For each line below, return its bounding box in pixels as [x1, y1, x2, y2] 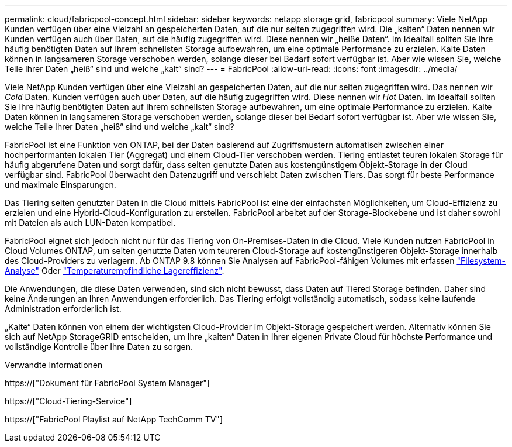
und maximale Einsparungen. [5, 180, 116, 190]
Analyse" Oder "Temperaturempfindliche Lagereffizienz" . [5, 266, 224, 276]
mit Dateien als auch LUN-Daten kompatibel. [5, 218, 176, 228]
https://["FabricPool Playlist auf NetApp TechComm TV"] [5, 414, 223, 424]
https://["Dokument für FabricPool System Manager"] [5, 378, 210, 388]
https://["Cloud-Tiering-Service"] [5, 396, 132, 406]
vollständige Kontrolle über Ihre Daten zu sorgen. [5, 342, 193, 352]
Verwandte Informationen [5, 360, 103, 370]
